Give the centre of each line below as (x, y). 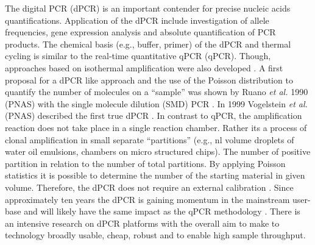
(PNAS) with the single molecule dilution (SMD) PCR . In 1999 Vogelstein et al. (156, 103)
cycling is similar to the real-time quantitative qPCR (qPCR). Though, (138, 56)
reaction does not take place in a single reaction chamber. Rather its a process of (156, 127)
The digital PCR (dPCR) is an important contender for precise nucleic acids (148, 8)
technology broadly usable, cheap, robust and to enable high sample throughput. (155, 235)
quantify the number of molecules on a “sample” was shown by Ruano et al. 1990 (157, 92)
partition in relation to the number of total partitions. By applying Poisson (145, 163)
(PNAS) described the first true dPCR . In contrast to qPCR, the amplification (154, 115)
